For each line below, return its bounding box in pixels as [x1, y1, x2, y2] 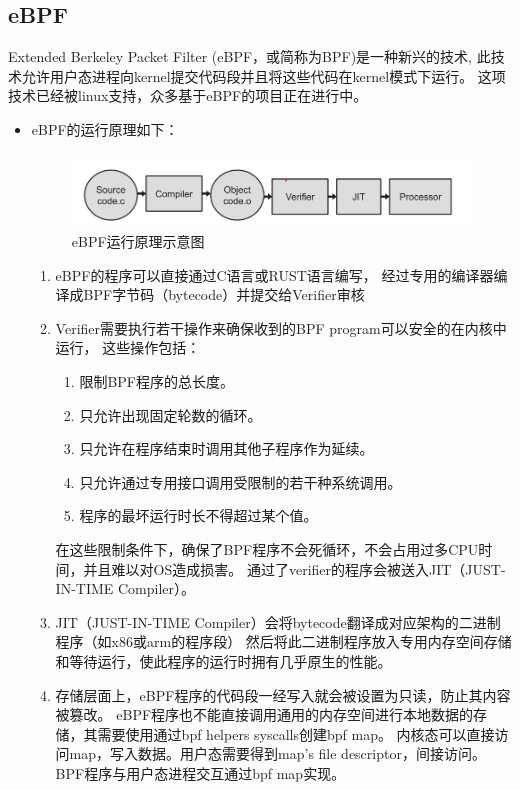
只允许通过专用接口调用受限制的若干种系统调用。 [79, 471, 402, 492]
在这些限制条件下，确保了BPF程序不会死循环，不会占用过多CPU [55, 539, 479, 560]
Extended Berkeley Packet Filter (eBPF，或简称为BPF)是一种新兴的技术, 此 [8, 46, 491, 67]
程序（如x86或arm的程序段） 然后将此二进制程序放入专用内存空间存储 [55, 631, 512, 652]
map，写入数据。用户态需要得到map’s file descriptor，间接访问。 [69, 743, 486, 764]
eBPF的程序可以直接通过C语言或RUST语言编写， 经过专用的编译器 [55, 264, 494, 285]
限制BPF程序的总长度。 [79, 371, 234, 392]
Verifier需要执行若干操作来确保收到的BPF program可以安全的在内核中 [55, 317, 507, 338]
